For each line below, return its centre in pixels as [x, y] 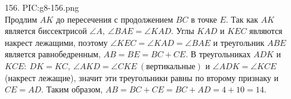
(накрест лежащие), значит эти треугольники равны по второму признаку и [142, 77]
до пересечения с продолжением [114, 19]
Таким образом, [75, 89]
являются [266, 31]
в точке [204, 19]
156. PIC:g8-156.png [42, 7]
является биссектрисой [46, 31]
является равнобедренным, [53, 54]
